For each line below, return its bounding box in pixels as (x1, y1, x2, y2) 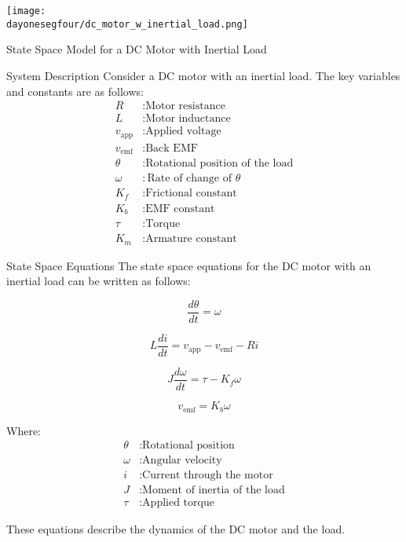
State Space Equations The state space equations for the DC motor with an (6, 257, 371, 273)
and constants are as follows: (6, 82, 144, 99)
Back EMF (145, 142, 198, 154)
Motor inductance (145, 113, 231, 125)
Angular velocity (142, 455, 222, 467)
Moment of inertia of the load (142, 485, 285, 496)
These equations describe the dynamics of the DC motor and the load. (6, 521, 346, 537)
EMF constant (145, 203, 215, 214)
